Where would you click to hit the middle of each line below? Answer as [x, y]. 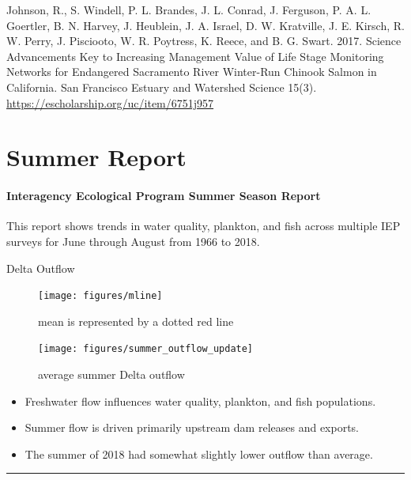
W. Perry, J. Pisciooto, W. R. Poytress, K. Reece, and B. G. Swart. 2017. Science [204, 41]
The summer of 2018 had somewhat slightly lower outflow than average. [199, 454]
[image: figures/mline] [100, 296]
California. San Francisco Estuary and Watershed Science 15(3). [162, 87]
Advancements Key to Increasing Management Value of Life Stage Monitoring [195, 56]
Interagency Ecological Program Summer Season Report [164, 196]
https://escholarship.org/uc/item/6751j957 [110, 102]
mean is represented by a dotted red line [136, 321]
